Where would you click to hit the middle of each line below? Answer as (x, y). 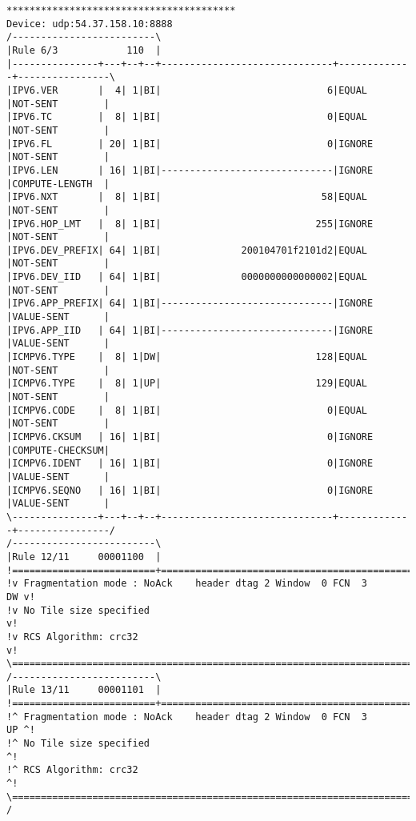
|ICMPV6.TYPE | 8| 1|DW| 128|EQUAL (187, 357)
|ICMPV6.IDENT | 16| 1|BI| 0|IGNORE (190, 464)
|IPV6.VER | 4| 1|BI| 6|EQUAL (187, 90)
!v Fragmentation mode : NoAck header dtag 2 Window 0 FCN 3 (187, 584)
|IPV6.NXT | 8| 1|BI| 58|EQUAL (187, 197)
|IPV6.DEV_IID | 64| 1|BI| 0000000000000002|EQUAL (187, 277)
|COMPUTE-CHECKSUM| (58, 450)
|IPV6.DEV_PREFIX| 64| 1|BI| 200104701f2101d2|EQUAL (187, 250)
